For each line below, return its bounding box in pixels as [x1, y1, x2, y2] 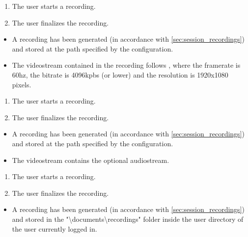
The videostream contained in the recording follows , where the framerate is [12, 60, 241, 70]
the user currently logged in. [12, 223, 97, 234]
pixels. [12, 79, 31, 89]
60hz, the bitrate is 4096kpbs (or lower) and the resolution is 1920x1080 [12, 69, 228, 79]
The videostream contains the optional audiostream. [12, 155, 169, 165]
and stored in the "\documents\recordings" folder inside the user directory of [12, 213, 244, 224]
